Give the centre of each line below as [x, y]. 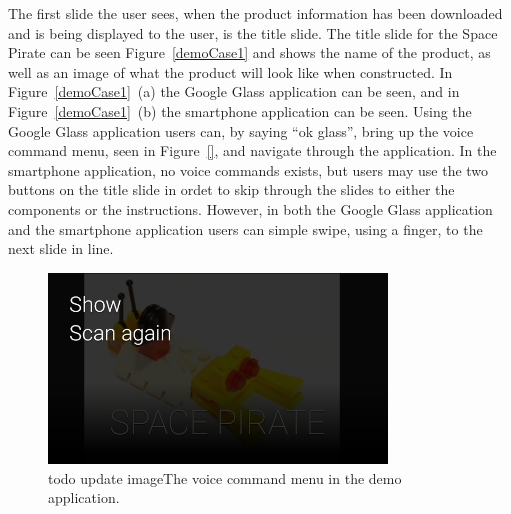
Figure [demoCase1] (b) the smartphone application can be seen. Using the [240, 110]
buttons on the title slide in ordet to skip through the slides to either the [231, 189]
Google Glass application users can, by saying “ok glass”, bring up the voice [241, 130]
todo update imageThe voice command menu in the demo [225, 477]
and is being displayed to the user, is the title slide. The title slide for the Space [253, 32]
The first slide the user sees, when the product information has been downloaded [255, 13]
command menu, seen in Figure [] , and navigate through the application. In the [252, 150]
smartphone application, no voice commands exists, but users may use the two [248, 169]
